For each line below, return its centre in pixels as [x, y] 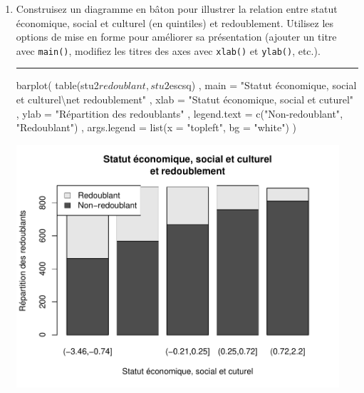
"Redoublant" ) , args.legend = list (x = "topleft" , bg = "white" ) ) [156, 127]
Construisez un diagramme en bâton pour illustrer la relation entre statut [177, 9]
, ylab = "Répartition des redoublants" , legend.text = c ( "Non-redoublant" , [180, 113]
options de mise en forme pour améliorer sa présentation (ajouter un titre [176, 37]
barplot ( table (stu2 [57, 85]
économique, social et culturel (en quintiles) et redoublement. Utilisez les [175, 22]
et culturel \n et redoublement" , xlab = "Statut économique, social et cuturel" [185, 99]
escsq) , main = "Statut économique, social [263, 85]
